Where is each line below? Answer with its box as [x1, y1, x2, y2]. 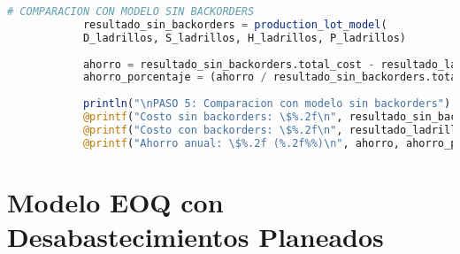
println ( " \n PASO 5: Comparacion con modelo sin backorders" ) [82, 97, 451, 111]
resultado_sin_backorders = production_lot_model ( [82, 18, 387, 31]
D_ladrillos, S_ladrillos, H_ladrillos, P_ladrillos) [82, 31, 407, 44]
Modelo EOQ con [7, 183, 224, 219]
